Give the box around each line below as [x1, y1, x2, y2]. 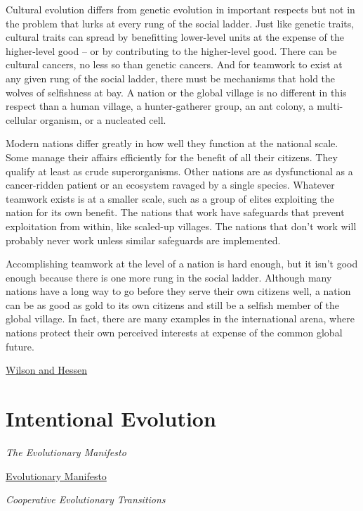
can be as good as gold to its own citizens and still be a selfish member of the [6, 297, 339, 312]
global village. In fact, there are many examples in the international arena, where [6, 311, 355, 326]
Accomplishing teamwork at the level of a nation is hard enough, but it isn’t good [6, 256, 358, 271]
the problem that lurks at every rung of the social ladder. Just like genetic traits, [6, 15, 355, 30]
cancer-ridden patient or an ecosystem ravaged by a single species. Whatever [6, 177, 335, 192]
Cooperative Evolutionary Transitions [6, 492, 166, 507]
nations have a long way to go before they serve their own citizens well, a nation [6, 284, 351, 298]
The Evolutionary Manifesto [6, 444, 126, 459]
